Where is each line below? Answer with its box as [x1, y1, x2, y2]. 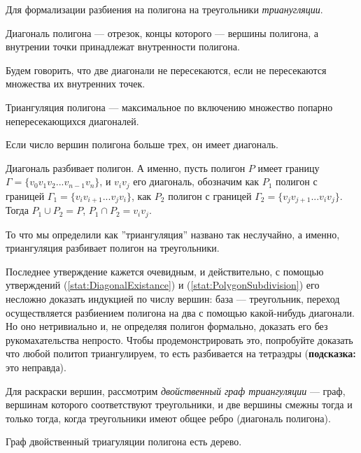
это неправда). [6, 360, 66, 375]
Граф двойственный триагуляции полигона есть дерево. [6, 434, 242, 449]
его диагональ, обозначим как [133, 174, 260, 189]
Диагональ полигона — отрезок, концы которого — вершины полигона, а [6, 25, 318, 40]
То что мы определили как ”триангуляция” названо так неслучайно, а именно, [6, 226, 340, 241]
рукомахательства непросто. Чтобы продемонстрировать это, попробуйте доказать [6, 332, 353, 347]
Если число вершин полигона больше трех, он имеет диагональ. [6, 137, 278, 152]
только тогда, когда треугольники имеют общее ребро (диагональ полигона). [6, 410, 331, 425]
